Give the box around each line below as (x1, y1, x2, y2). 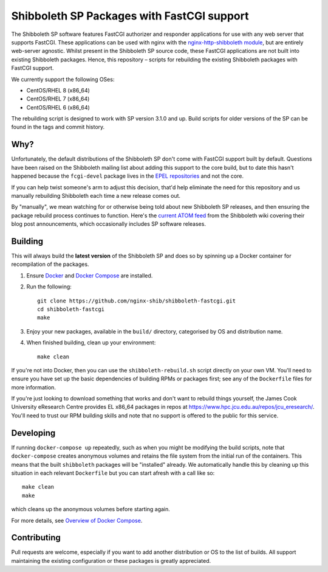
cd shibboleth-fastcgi (37, 305, 105, 313)
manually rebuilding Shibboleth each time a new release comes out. (11, 192, 181, 199)
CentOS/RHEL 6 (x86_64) (26, 103, 91, 111)
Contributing (11, 532, 61, 543)
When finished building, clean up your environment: (26, 339, 156, 346)
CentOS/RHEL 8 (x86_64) (26, 86, 91, 94)
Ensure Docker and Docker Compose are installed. (26, 271, 153, 279)
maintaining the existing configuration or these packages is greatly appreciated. (11, 557, 211, 564)
